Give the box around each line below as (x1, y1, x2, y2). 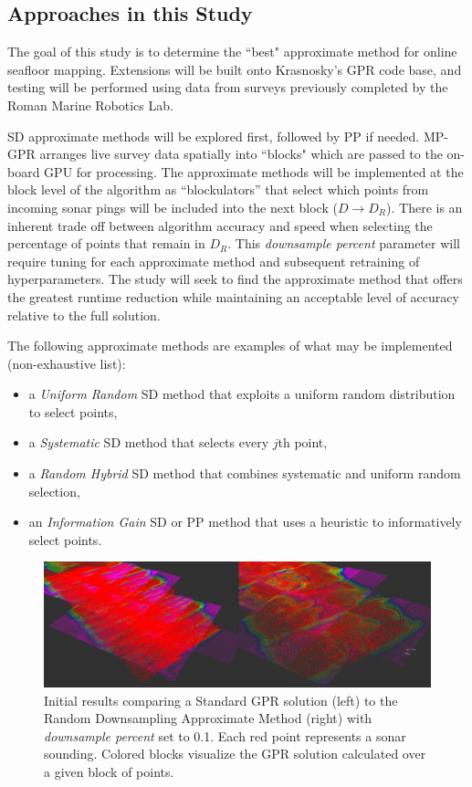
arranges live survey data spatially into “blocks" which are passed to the (39, 144, 443, 163)
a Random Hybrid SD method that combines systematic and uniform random (28, 464, 461, 483)
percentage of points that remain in (7, 234, 205, 253)
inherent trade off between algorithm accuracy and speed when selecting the (7, 215, 433, 235)
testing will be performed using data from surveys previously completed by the (7, 78, 448, 97)
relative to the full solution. (7, 305, 161, 324)
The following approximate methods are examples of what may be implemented (7, 336, 453, 355)
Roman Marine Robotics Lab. (7, 95, 173, 114)
